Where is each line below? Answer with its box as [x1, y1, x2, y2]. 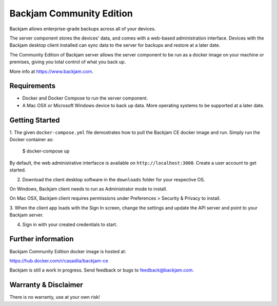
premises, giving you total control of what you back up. [9, 59, 126, 65]
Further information [9, 235, 74, 243]
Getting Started [9, 116, 60, 124]
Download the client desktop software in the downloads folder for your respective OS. [22, 176, 205, 182]
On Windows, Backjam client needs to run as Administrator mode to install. [9, 186, 168, 192]
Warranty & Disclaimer [9, 280, 83, 290]
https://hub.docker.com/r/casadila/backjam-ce [9, 257, 109, 264]
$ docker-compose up [22, 148, 70, 154]
